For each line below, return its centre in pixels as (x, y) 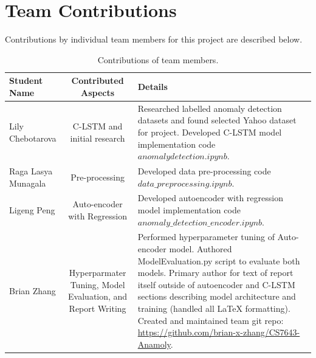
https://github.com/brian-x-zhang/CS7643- (219, 332)
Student (26, 81)
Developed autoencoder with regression (210, 198)
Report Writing (98, 308)
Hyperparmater (98, 273)
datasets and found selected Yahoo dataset (217, 120)
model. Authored (201, 249)
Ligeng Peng (32, 210)
